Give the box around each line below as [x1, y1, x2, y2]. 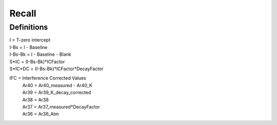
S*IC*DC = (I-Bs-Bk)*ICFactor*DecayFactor [9, 66, 104, 72]
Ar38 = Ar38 [22, 96, 49, 102]
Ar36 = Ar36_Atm [22, 111, 59, 117]
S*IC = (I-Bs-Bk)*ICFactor [9, 58, 65, 65]
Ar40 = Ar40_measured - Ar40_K [22, 82, 92, 88]
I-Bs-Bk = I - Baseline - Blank [9, 51, 71, 57]
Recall [9, 8, 36, 19]
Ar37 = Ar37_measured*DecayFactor [22, 103, 100, 110]
